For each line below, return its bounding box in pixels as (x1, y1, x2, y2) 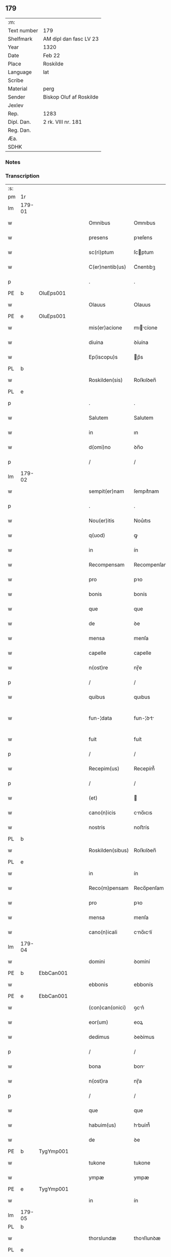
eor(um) (89, 1019, 108, 1026)
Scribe (8, 77, 24, 84)
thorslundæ (89, 1235, 117, 1242)
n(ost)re (89, 664, 108, 671)
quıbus (134, 694, 150, 701)
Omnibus (89, 219, 110, 226)
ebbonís (134, 981, 154, 988)
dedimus (89, 1034, 110, 1041)
